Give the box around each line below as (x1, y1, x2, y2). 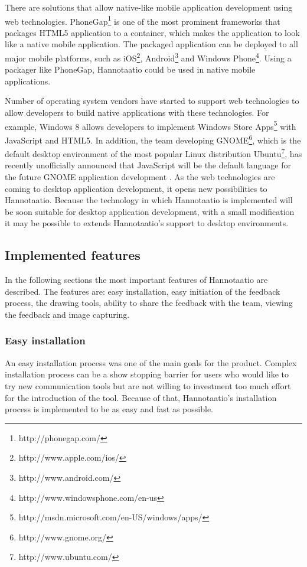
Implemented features (5, 246, 141, 264)
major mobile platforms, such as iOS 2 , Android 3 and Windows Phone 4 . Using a (5, 50, 292, 64)
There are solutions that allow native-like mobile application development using (5, 1, 293, 13)
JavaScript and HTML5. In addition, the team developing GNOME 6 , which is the (5, 132, 301, 146)
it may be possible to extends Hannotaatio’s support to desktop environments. (5, 217, 289, 229)
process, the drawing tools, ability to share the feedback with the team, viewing (5, 296, 293, 309)
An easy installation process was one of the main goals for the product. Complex (5, 356, 297, 369)
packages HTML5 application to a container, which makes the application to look (5, 26, 300, 38)
